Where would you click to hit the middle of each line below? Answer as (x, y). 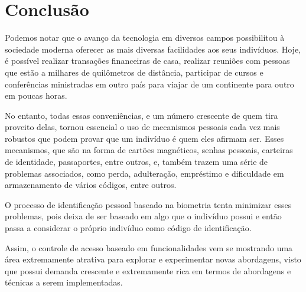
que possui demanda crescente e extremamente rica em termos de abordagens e (148, 270)
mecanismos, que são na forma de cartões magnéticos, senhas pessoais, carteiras (149, 150)
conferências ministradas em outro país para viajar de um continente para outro (149, 84)
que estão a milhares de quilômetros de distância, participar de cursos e (134, 72)
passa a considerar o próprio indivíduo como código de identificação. (128, 228)
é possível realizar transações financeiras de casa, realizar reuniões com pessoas (147, 61)
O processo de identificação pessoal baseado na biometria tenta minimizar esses (148, 204)
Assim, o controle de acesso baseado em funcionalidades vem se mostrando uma (149, 247)
